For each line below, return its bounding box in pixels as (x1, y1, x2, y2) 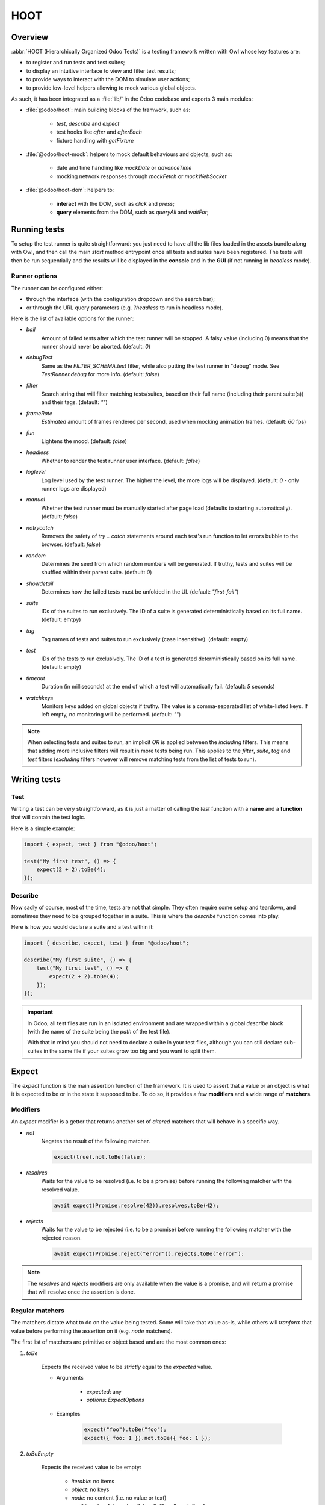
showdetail (26, 580, 54, 587)
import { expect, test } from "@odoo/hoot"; (23, 840, 158, 848)
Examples (56, 1410, 81, 1417)
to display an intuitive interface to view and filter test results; (26, 67, 176, 75)
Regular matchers (11, 1306, 64, 1315)
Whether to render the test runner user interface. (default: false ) (41, 457, 200, 464)
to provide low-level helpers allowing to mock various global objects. (26, 84, 197, 92)
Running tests (11, 224, 65, 234)
